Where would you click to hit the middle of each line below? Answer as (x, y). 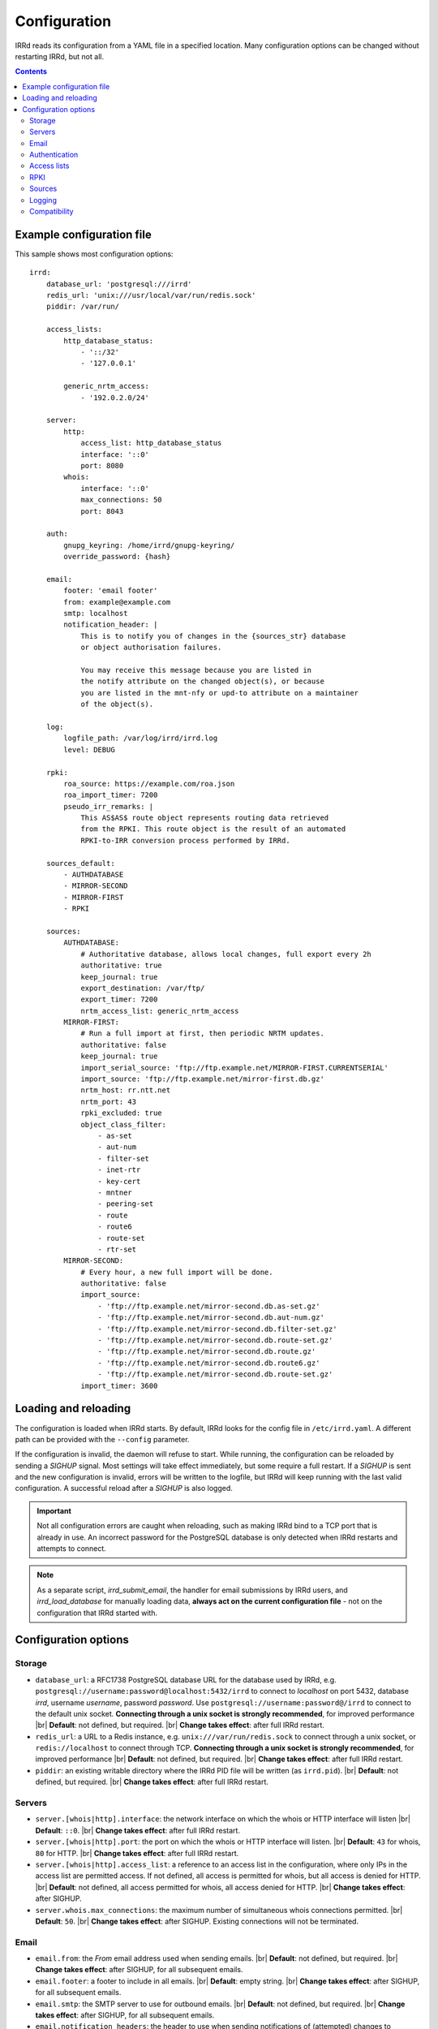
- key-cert (119, 1181)
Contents (31, 71)
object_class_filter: (123, 1124)
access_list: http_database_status (151, 443)
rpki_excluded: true (121, 1113)
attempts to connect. (72, 1549)
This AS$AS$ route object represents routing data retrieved (205, 818)
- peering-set (126, 1204)
